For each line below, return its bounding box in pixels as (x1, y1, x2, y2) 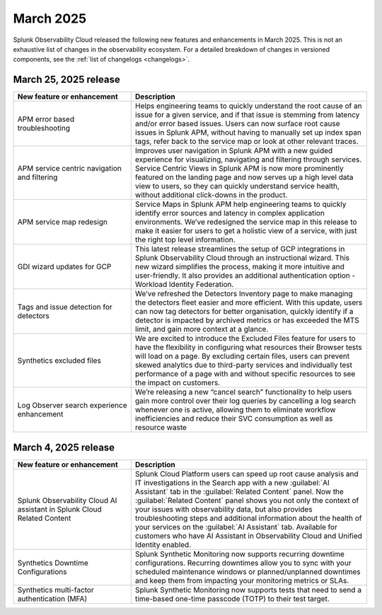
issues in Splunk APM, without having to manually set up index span (134, 128, 362, 137)
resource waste (134, 422, 187, 432)
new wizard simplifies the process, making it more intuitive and (134, 262, 345, 272)
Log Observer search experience (17, 400, 127, 410)
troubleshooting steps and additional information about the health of (134, 513, 362, 523)
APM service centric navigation (17, 164, 122, 174)
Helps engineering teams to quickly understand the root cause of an (134, 101, 362, 111)
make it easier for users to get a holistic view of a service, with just (134, 226, 357, 236)
